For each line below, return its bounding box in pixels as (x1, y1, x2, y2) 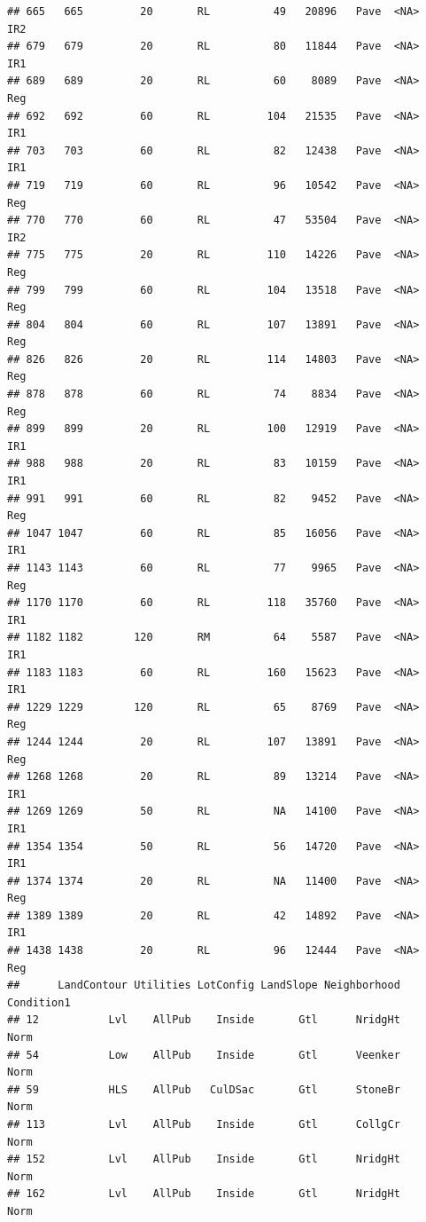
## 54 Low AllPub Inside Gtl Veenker (7, 1048, 400, 1061)
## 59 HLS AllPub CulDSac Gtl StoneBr (7, 1083, 400, 1096)
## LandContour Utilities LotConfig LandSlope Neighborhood (7, 979, 400, 992)
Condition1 (7, 996, 71, 1009)
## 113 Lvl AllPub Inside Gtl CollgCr (7, 1118, 400, 1131)
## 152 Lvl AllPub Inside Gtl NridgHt (7, 1153, 400, 1166)
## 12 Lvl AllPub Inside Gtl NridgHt (7, 1013, 400, 1027)
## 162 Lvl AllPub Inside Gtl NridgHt (7, 1187, 400, 1201)
